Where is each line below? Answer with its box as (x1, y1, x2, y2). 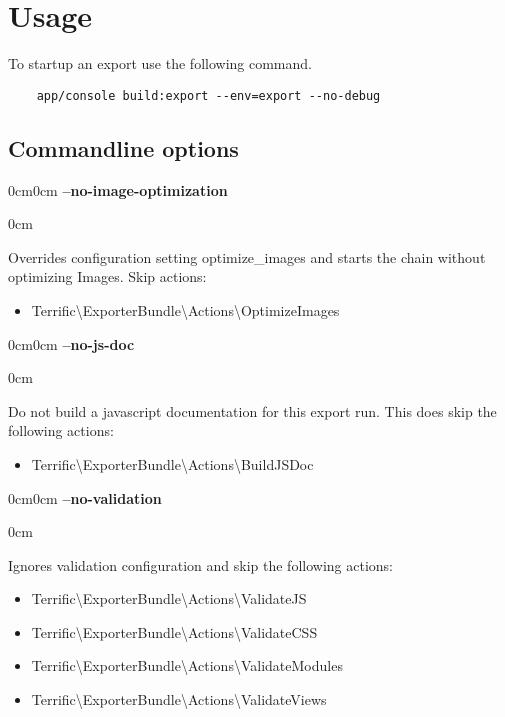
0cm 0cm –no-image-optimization (8, 179, 228, 200)
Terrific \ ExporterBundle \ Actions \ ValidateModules (31, 655, 343, 676)
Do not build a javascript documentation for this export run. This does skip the (8, 400, 497, 421)
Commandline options (8, 132, 239, 163)
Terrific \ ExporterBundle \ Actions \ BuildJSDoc (31, 453, 314, 474)
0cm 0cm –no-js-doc (8, 333, 135, 354)
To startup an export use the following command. (8, 53, 312, 74)
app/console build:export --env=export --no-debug (36, 88, 381, 103)
